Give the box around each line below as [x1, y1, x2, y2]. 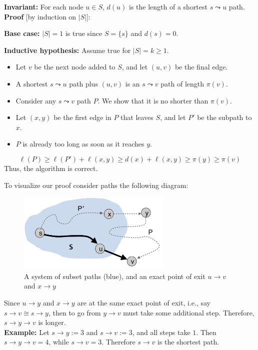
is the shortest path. [157, 336, 219, 347]
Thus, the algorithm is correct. [4, 162, 98, 173]
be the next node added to [34, 61, 115, 72]
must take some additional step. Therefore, [123, 307, 254, 317]
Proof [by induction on [4, 11, 76, 21]
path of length [160, 78, 204, 88]
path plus [69, 78, 98, 88]
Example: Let [4, 326, 49, 337]
